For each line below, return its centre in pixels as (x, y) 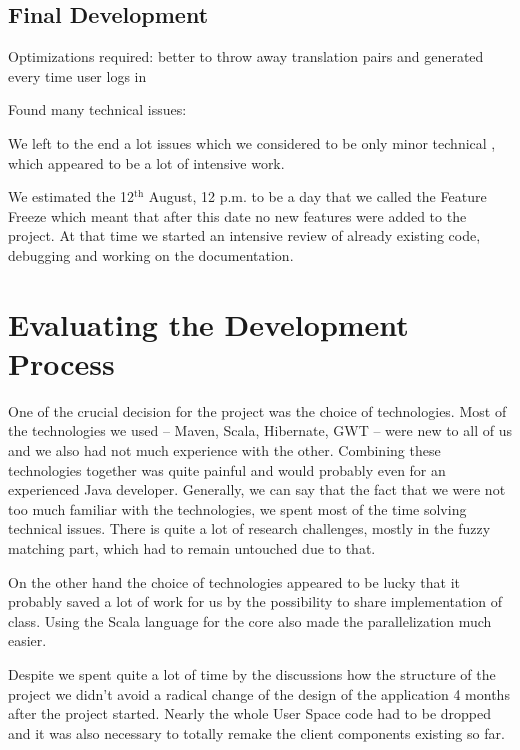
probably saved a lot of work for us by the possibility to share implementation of (255, 601)
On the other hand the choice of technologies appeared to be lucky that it (234, 581)
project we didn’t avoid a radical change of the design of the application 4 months (259, 693)
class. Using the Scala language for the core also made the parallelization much (250, 620)
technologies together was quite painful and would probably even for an (227, 469)
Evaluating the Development (208, 323)
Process (61, 362)
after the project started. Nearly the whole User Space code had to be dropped (249, 713)
